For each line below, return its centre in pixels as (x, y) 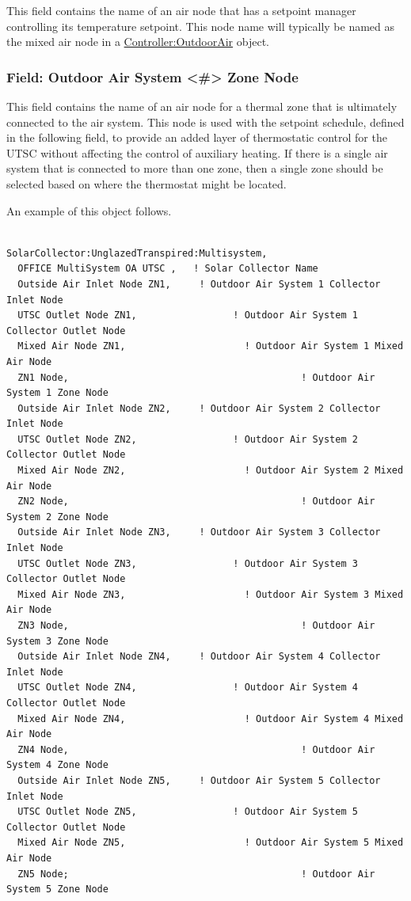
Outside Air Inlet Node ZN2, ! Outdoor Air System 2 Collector (199, 408)
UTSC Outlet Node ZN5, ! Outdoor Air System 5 (188, 812)
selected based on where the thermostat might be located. (147, 183)
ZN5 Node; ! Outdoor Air (196, 874)
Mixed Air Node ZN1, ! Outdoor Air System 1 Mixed (211, 346)
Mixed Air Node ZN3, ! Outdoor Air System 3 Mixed (211, 594)
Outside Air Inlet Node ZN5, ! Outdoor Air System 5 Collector (199, 780)
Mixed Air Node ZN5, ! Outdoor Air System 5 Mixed (211, 843)
